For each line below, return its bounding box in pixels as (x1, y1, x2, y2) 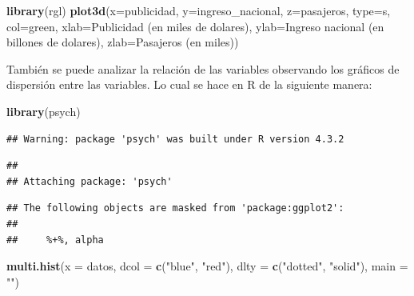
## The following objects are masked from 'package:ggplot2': (6, 202, 344, 214)
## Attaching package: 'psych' (6, 175, 173, 187)
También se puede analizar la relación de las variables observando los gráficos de (6, 60, 400, 77)
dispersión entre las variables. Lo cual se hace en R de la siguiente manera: (6, 76, 372, 93)
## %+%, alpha (6, 234, 104, 246)
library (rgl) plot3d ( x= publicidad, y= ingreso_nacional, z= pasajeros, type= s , (6, 2, 391, 18)
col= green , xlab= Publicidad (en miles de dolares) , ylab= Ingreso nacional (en (6, 18, 384, 34)
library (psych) (6, 102, 81, 119)
